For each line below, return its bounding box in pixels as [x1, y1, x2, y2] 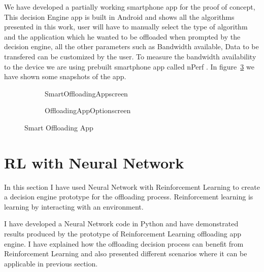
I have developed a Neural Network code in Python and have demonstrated [4, 218, 239, 229]
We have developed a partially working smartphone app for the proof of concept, [4, 2, 255, 12]
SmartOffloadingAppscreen [45, 88, 128, 98]
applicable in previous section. [4, 258, 98, 268]
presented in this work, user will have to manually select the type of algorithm [4, 21, 248, 32]
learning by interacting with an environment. [4, 201, 144, 212]
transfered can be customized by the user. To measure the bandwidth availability [4, 51, 256, 61]
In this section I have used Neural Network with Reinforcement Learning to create [4, 181, 260, 192]
